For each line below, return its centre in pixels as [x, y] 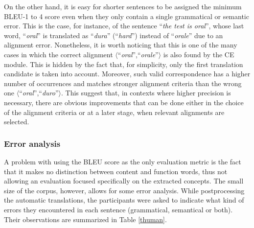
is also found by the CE [199, 54]
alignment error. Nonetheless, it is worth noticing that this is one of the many [121, 45]
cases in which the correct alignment [58, 54]
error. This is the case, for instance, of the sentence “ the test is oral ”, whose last [124, 26]
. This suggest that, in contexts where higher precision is [146, 93]
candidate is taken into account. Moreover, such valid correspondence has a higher [127, 74]
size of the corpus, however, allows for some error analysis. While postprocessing [124, 190]
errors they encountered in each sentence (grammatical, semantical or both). [118, 209]
